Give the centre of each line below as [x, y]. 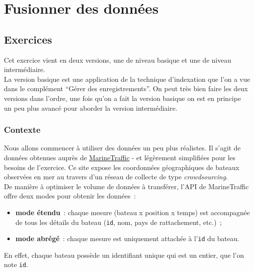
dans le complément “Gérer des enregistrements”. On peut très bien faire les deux [126, 88]
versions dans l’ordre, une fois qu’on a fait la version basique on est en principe [123, 98]
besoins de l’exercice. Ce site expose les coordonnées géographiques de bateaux [122, 167]
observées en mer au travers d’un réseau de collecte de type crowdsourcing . [116, 177]
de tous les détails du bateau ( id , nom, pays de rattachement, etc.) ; [119, 222]
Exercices [28, 39]
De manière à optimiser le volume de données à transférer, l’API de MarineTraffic [127, 186]
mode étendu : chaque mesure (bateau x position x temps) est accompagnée [133, 212]
